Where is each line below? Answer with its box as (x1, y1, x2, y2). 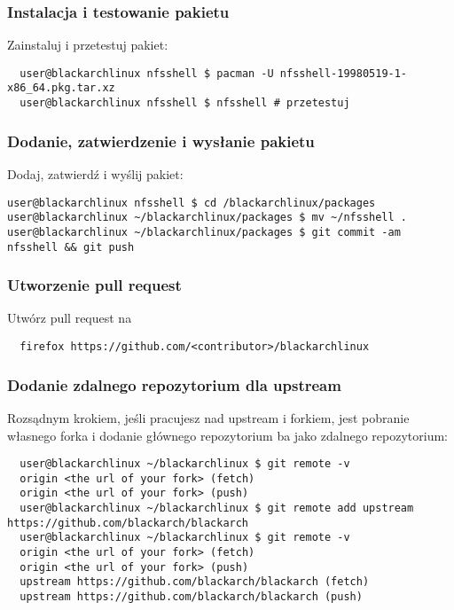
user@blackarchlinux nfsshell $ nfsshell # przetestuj (20, 97, 350, 110)
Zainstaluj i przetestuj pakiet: (7, 35, 168, 54)
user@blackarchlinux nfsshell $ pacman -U (20, 66, 274, 80)
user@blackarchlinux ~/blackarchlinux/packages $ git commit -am (7, 225, 401, 239)
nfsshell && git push (7, 240, 135, 254)
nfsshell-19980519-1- (279, 66, 408, 80)
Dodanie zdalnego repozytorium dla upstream (7, 373, 341, 395)
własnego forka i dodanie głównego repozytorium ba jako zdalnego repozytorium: (7, 426, 448, 444)
